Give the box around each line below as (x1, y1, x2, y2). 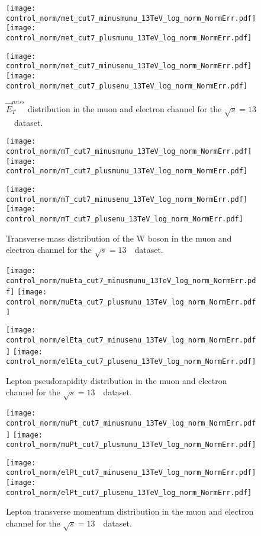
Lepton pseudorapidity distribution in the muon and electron (6, 374, 227, 386)
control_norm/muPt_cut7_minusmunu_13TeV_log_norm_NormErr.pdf (6, 418, 256, 427)
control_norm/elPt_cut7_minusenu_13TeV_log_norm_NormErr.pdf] (6, 468, 256, 477)
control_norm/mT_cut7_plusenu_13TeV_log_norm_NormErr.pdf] (6, 214, 243, 223)
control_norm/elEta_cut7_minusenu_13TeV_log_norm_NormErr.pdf (6, 335, 256, 344)
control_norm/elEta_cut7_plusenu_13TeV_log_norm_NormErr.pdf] (6, 357, 256, 366)
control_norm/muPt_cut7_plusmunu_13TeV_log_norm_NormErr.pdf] (6, 440, 256, 449)
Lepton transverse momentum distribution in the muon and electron (6, 505, 254, 518)
